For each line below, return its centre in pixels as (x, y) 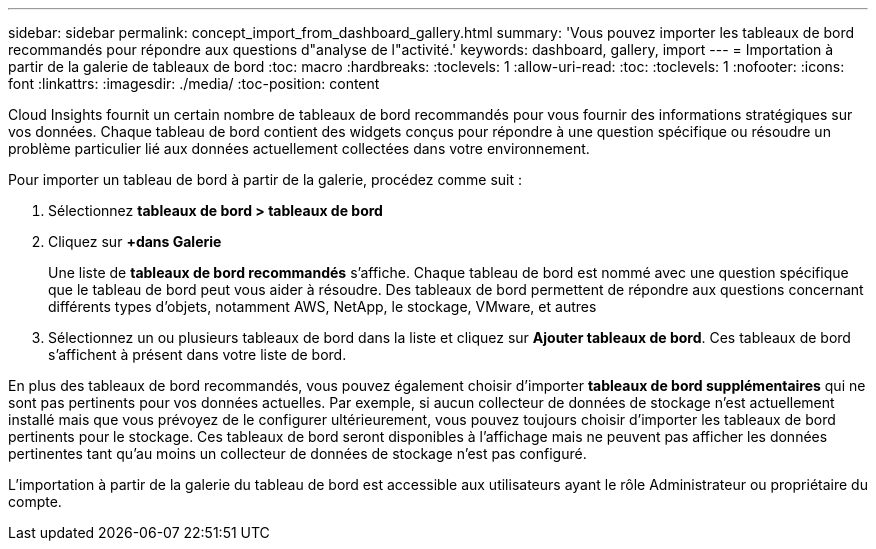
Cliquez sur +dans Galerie (135, 241)
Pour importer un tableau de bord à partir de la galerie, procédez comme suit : (265, 179)
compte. (35, 501)
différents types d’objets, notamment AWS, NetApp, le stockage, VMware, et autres (322, 306)
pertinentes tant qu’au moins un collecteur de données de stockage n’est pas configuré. (297, 453)
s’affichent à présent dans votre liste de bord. (197, 354)
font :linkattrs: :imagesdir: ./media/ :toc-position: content (194, 83)
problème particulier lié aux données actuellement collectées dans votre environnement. (299, 148)
